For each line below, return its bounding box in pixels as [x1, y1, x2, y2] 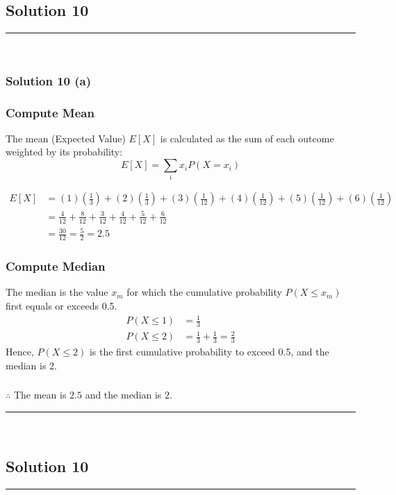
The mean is [13, 387, 67, 402]
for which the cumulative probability [126, 285, 282, 299]
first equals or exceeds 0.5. [6, 298, 117, 312]
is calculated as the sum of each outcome [160, 131, 334, 145]
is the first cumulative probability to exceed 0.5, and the [89, 344, 329, 359]
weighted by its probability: [6, 144, 123, 159]
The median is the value [6, 285, 108, 299]
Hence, [6, 344, 34, 359]
